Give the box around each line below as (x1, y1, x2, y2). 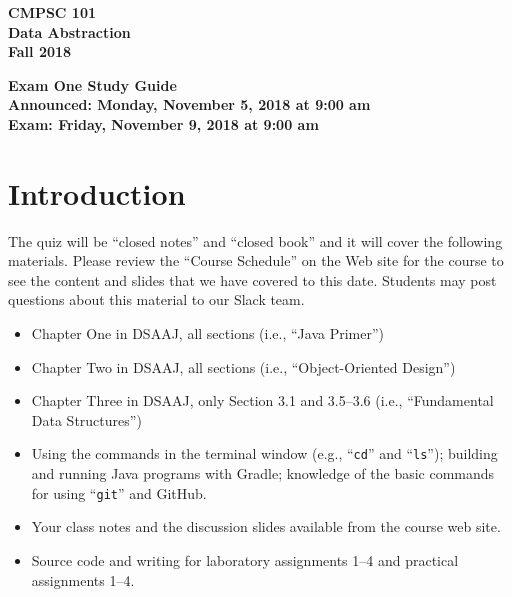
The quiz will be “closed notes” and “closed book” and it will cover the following (8, 230, 503, 251)
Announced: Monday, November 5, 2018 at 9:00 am (8, 94, 371, 115)
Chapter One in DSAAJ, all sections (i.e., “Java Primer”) (31, 323, 385, 344)
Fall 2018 (8, 41, 72, 62)
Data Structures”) (31, 409, 142, 430)
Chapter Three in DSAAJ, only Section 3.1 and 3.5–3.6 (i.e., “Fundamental (31, 390, 494, 411)
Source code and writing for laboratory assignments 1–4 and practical (31, 549, 459, 570)
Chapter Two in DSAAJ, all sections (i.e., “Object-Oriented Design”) (31, 356, 456, 377)
